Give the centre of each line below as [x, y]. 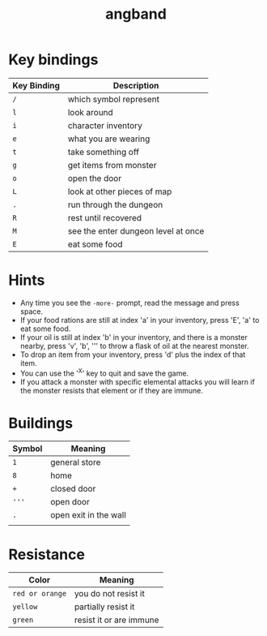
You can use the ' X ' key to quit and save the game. [104, 372]
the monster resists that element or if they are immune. [112, 390]
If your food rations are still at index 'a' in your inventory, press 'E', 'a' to [140, 320]
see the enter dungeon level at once [136, 230]
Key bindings [53, 60]
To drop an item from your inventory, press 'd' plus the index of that [133, 355]
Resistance [47, 554]
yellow [25, 607]
